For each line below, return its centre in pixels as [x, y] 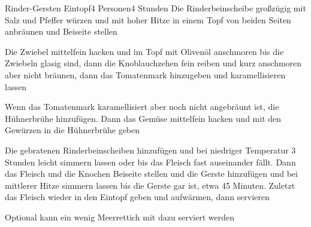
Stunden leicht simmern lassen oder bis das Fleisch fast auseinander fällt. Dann [150, 162]
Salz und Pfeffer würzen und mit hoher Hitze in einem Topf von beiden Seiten [148, 19]
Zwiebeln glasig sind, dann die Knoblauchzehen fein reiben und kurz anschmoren [153, 63]
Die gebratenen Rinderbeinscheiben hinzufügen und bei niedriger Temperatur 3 [150, 150]
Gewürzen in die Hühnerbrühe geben [73, 130]
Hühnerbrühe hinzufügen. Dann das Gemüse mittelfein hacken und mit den [143, 118]
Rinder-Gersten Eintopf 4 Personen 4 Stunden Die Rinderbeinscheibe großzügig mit [155, 8]
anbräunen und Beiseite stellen [61, 31]
